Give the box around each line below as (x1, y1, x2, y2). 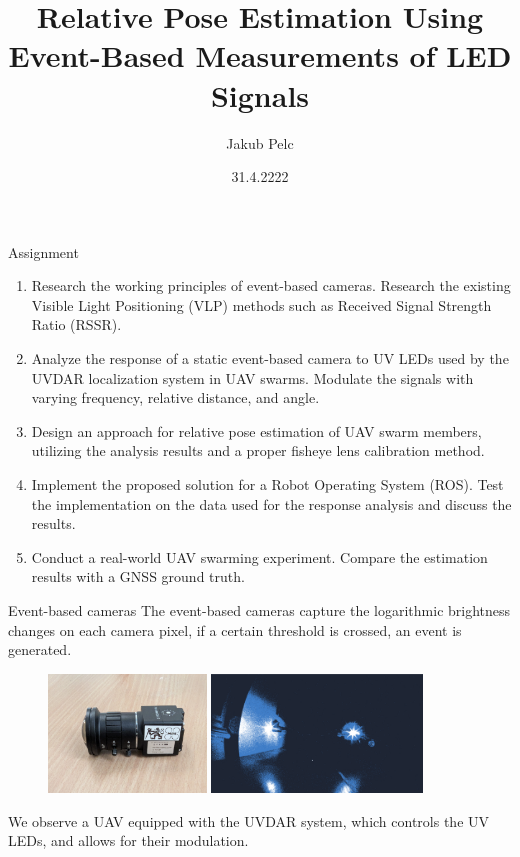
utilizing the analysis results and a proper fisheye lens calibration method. (31, 440, 485, 461)
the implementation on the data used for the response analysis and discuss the (31, 493, 512, 514)
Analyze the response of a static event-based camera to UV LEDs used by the (31, 348, 509, 369)
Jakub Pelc (226, 132, 294, 153)
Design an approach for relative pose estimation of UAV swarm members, (31, 420, 482, 441)
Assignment (8, 241, 79, 262)
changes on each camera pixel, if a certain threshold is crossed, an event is (8, 619, 462, 640)
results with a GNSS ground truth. (31, 566, 245, 587)
